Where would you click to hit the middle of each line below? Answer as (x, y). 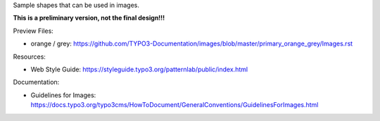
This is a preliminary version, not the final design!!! (89, 18)
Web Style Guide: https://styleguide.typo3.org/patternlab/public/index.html (139, 69)
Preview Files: (33, 31)
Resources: (29, 57)
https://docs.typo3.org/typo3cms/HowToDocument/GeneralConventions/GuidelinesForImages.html (175, 105)
